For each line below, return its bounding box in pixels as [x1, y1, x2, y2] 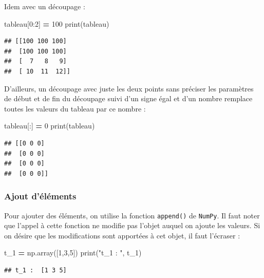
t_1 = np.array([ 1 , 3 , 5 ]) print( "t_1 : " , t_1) [4, 247, 142, 258]
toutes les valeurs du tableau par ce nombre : [4, 103, 146, 114]
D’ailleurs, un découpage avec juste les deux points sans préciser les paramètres [4, 83, 254, 94]
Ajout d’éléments [4, 190, 77, 202]
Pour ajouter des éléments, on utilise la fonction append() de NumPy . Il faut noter [4, 210, 260, 220]
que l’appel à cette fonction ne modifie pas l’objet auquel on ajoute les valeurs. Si [4, 220, 260, 231]
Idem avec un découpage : [4, 1, 85, 11]
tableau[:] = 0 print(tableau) [4, 120, 95, 131]
